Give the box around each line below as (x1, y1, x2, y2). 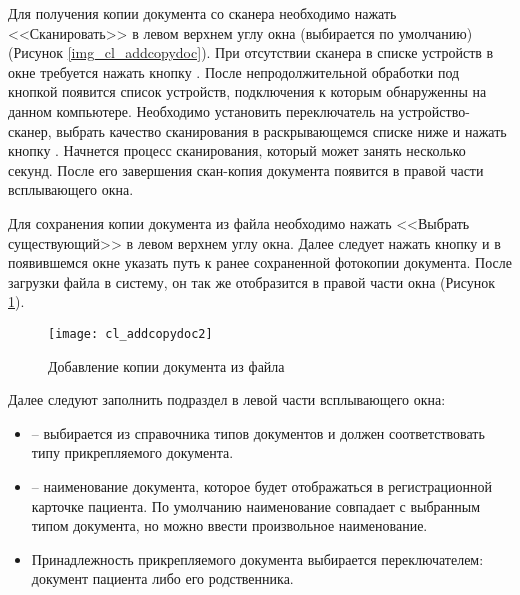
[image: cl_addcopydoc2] (48, 326, 213, 341)
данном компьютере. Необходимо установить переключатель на (8, 100, 394, 121)
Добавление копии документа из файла (48, 355, 285, 376)
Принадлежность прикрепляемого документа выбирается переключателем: (31, 548, 484, 569)
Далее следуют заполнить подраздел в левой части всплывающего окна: (8, 389, 446, 410)
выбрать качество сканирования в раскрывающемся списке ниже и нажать (56, 120, 507, 141)
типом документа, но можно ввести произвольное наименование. (31, 515, 428, 536)
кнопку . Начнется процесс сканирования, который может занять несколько (8, 140, 466, 161)
